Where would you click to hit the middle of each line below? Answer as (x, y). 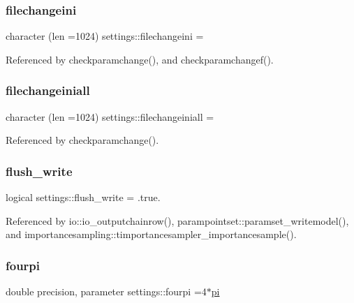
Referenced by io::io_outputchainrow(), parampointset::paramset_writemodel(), (177, 220)
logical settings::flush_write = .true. (83, 197)
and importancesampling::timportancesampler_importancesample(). (151, 234)
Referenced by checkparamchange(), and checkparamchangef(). (140, 59)
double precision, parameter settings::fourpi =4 (106, 291)
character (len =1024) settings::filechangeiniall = (110, 116)
